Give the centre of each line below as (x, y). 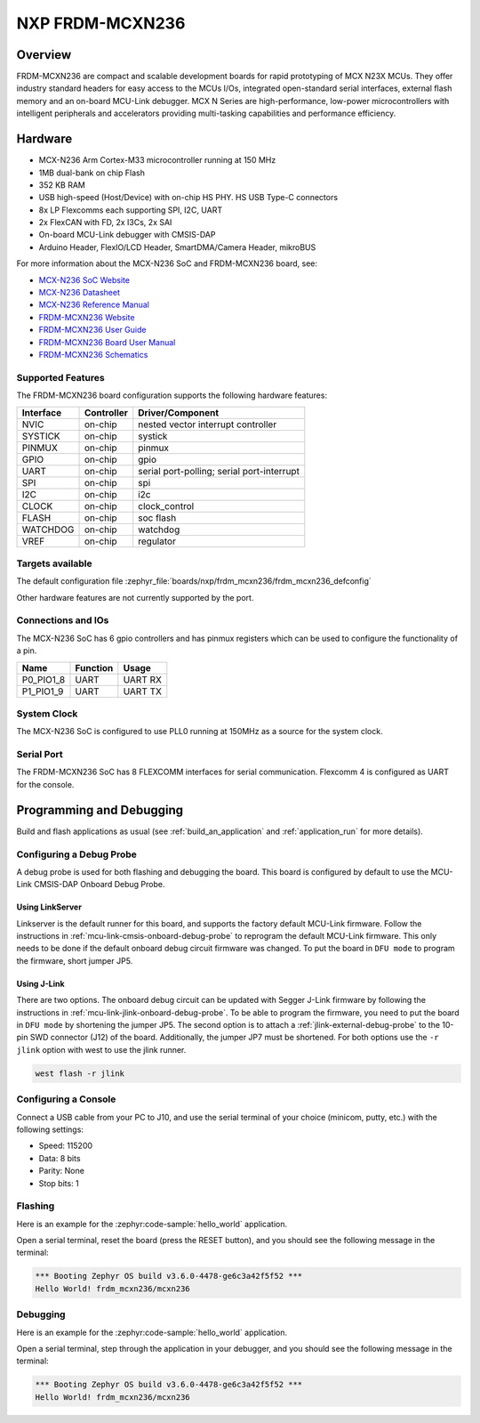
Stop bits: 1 (59, 1183)
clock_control (166, 505)
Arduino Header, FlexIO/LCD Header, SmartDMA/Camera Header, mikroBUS (177, 247)
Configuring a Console (66, 1099)
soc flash (157, 518)
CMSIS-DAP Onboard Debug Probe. (100, 885)
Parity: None (61, 1171)
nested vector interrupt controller (208, 424)
